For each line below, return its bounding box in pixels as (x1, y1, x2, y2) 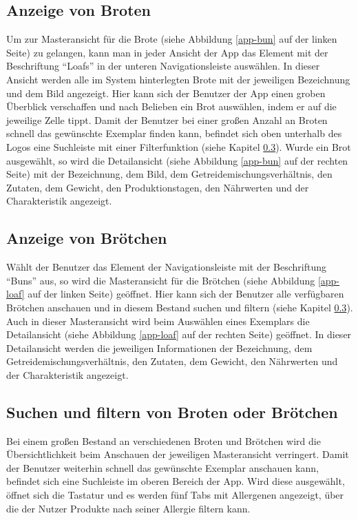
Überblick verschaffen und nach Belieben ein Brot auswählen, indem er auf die (6, 99, 337, 114)
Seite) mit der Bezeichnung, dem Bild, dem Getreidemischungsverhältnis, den (6, 167, 333, 181)
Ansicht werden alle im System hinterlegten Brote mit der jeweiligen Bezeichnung (6, 72, 350, 86)
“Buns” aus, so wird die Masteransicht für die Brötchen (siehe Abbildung (6, 273, 315, 287)
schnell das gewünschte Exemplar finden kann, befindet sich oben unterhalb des (6, 126, 342, 141)
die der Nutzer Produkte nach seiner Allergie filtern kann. (6, 501, 251, 515)
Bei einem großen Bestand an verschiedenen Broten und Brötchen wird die (6, 433, 321, 448)
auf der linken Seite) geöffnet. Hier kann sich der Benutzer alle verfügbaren (28, 287, 344, 301)
